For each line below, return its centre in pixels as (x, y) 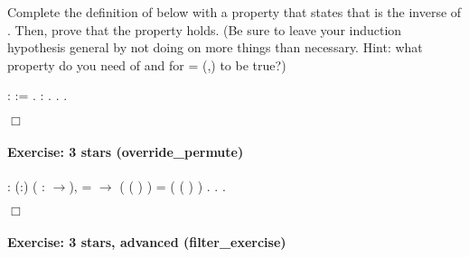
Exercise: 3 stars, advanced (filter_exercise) (147, 241)
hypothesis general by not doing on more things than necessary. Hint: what (215, 47)
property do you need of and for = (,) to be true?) (147, 64)
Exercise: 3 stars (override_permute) (126, 151)
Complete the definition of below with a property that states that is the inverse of (234, 12)
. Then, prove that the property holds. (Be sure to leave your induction (205, 29)
